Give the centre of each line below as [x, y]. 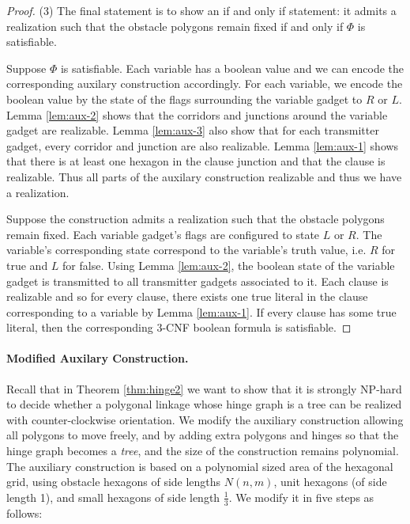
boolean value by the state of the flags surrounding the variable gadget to [184, 99]
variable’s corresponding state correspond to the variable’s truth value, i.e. [186, 250]
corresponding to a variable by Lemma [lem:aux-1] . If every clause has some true [201, 311]
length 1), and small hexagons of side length [113, 497]
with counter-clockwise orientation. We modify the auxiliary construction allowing [205, 419]
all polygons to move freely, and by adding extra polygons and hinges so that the [203, 435]
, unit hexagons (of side [330, 482]
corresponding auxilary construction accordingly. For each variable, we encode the [205, 84]
